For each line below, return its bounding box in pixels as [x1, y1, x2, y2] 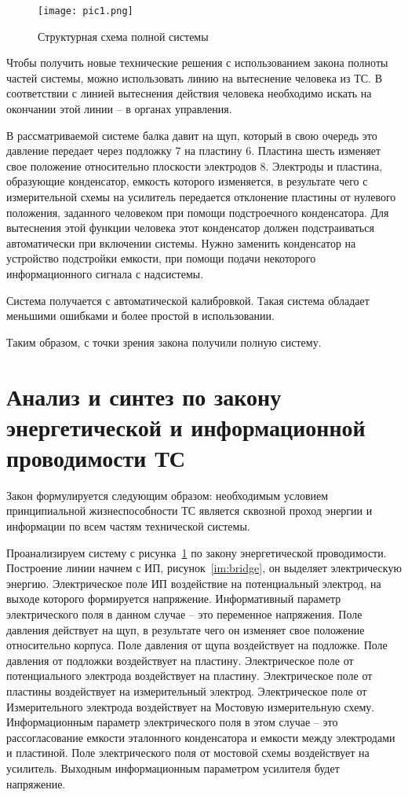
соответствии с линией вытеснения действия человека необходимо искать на [6, 85, 372, 101]
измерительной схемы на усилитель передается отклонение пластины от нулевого [6, 189, 396, 204]
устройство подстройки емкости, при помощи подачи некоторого [6, 250, 316, 266]
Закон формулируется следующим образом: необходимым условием [6, 487, 329, 503]
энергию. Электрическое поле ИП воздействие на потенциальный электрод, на [6, 575, 381, 591]
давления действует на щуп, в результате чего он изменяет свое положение [6, 621, 365, 637]
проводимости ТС [6, 441, 186, 473]
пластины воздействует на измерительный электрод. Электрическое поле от [6, 682, 367, 699]
